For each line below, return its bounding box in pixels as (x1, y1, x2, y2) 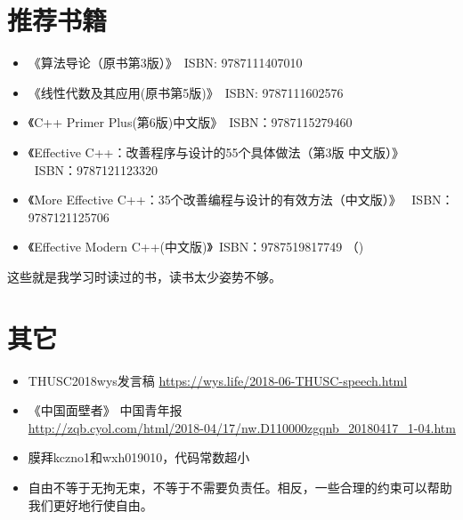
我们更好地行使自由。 (28, 495, 153, 514)
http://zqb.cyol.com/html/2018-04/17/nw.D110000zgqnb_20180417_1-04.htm (28, 418, 456, 436)
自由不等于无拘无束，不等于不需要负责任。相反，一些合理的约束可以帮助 (28, 477, 452, 496)
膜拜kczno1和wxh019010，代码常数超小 (28, 448, 250, 467)
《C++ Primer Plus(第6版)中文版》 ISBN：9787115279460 (28, 113, 353, 132)
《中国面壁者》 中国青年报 (28, 401, 183, 420)
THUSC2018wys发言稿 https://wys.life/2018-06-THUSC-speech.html (28, 371, 408, 389)
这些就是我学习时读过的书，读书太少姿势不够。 (7, 267, 281, 285)
